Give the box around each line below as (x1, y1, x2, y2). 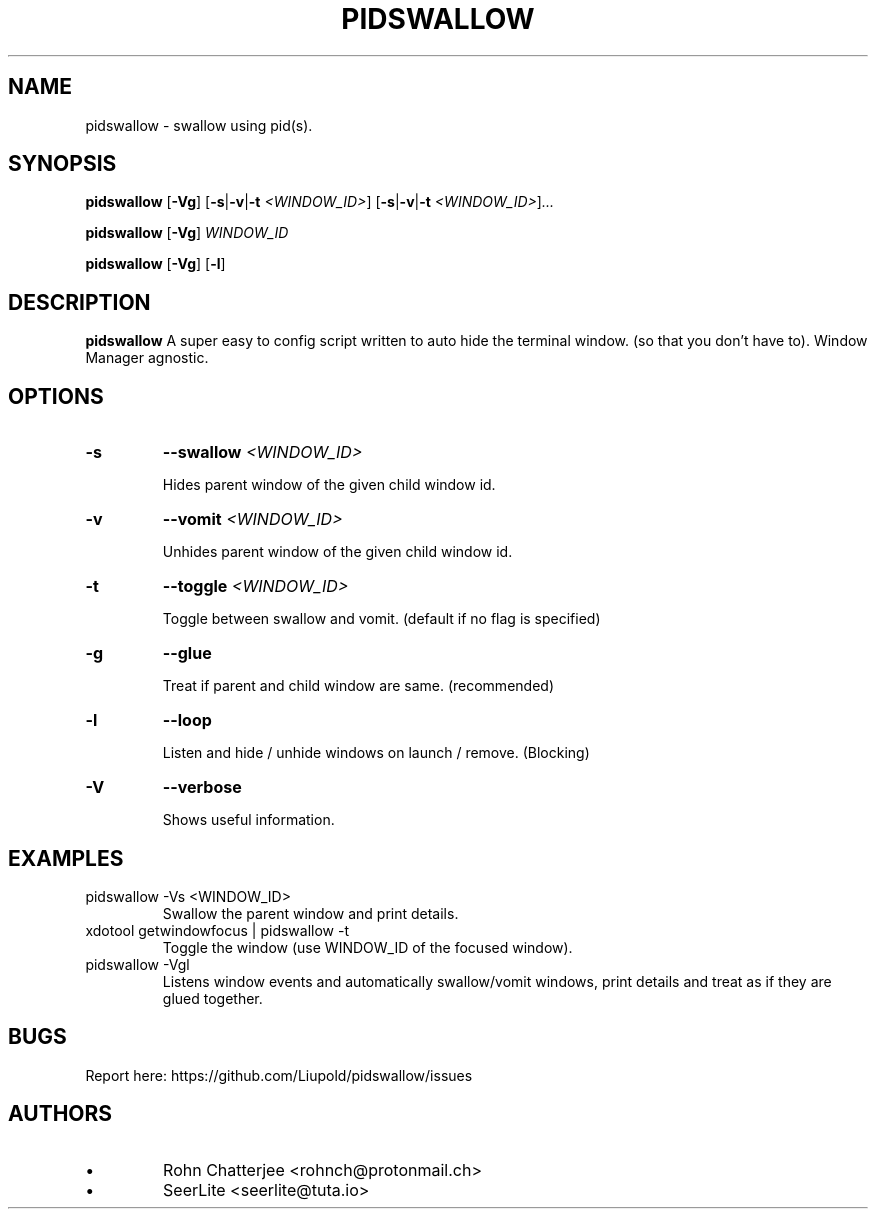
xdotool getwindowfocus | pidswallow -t (85, 921, 350, 939)
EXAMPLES (8, 845, 124, 871)
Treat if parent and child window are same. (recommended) (162, 677, 554, 695)
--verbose (162, 777, 242, 798)
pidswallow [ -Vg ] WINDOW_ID (85, 224, 289, 242)
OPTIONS (8, 383, 104, 409)
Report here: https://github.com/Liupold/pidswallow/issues (85, 1066, 473, 1084)
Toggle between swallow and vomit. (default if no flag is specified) (162, 610, 601, 628)
